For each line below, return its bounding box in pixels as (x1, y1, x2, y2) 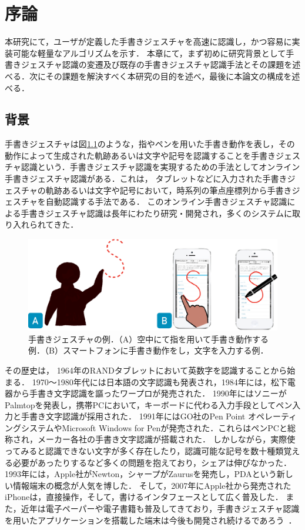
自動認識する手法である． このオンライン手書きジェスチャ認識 (45, 195, 287, 208)
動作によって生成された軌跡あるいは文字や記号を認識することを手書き (5, 149, 276, 161)
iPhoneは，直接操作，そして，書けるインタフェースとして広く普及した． (5, 491, 283, 503)
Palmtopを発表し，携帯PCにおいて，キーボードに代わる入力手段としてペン (5, 398, 293, 411)
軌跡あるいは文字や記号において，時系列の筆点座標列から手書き (45, 184, 292, 196)
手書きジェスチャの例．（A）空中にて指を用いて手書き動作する (28, 332, 269, 345)
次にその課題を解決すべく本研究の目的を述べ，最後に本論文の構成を (29, 69, 292, 82)
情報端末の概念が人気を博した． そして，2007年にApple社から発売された (12, 479, 291, 491)
